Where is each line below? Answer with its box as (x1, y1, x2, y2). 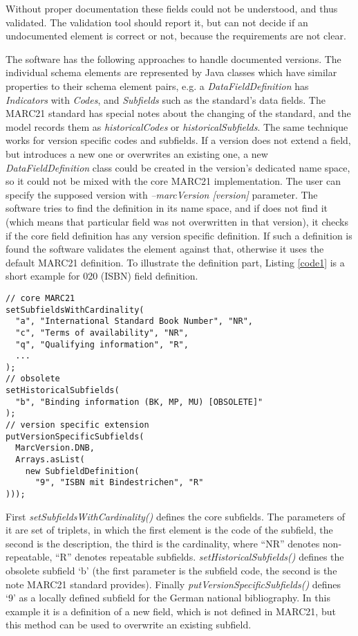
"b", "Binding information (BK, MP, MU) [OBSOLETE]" (15, 397, 263, 407)
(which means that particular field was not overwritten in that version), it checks (6, 214, 348, 228)
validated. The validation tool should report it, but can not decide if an (6, 15, 308, 29)
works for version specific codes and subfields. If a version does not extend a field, (6, 133, 351, 147)
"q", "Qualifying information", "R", (15, 339, 189, 349)
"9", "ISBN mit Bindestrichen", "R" (35, 478, 204, 488)
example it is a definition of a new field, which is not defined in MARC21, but (6, 603, 336, 618)
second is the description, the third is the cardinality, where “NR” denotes (6, 536, 320, 550)
